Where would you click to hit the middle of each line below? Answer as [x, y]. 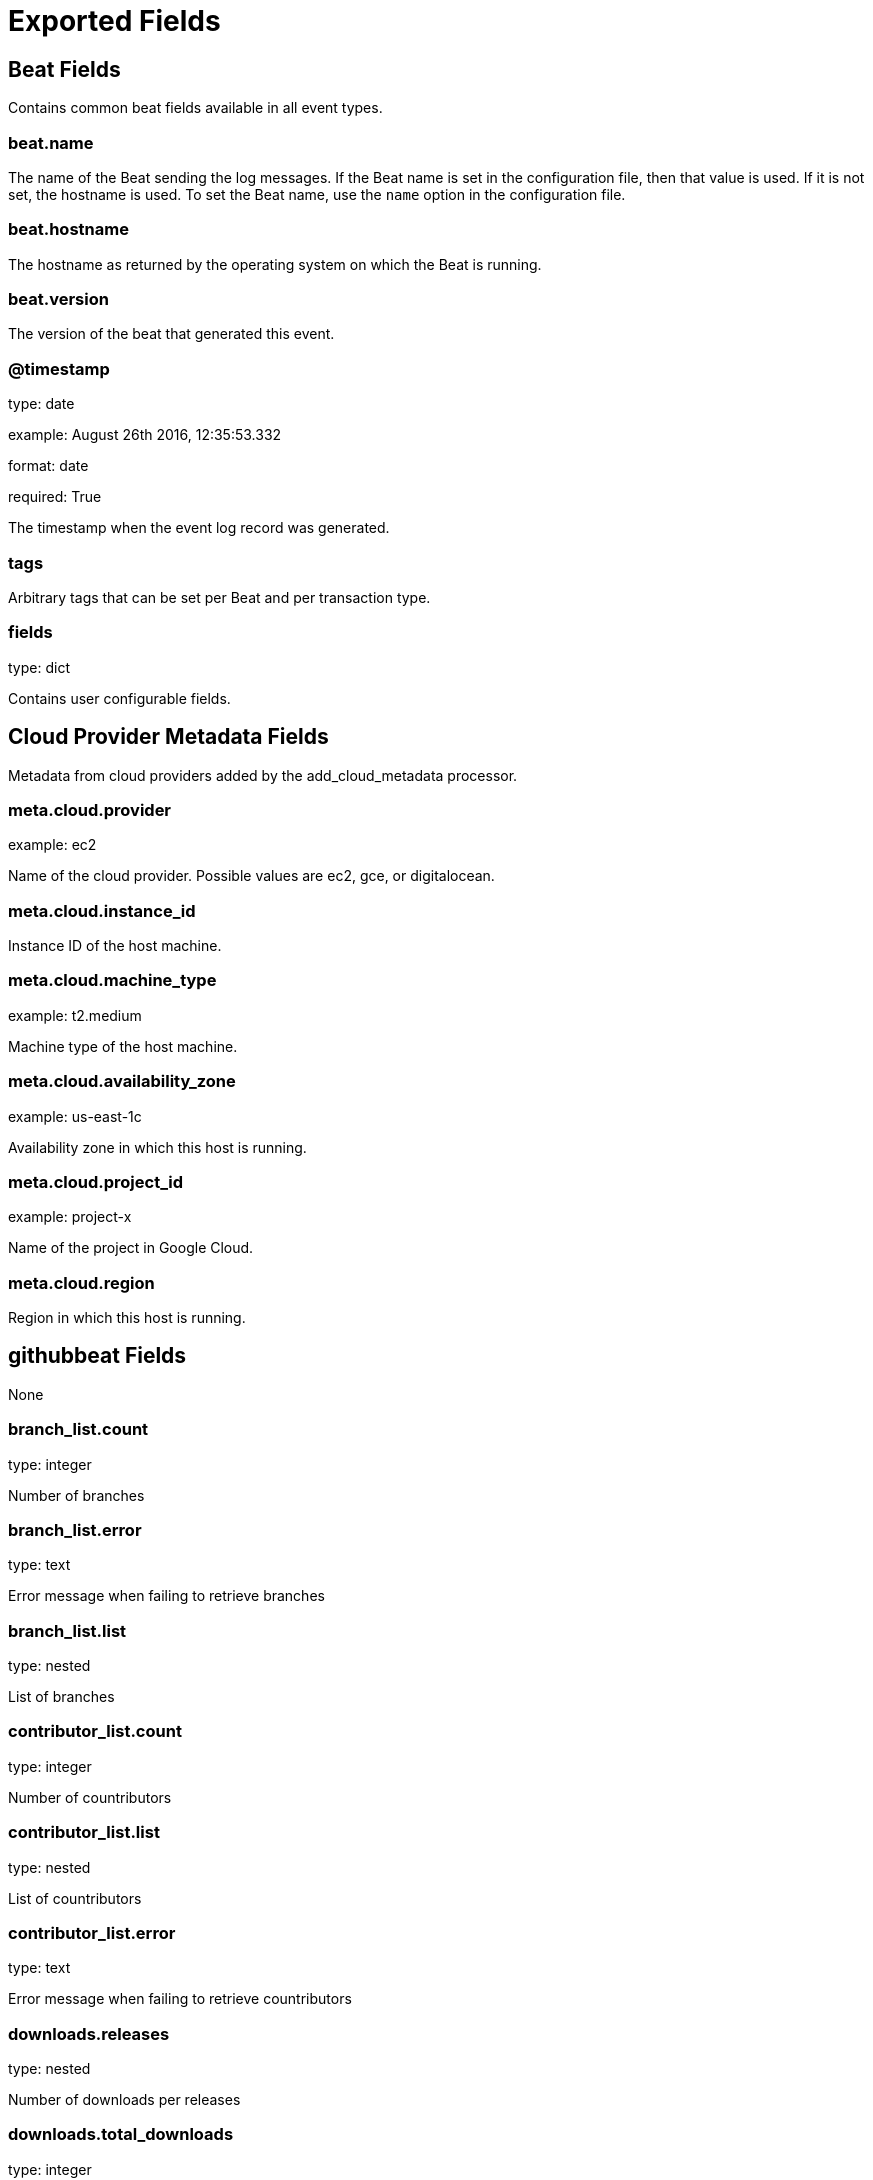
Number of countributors [90, 1797]
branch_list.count [78, 1429]
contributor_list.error [92, 1932]
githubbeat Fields [97, 1356]
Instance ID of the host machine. [115, 946]
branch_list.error [75, 1529]
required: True [55, 497]
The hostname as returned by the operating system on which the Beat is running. [275, 264]
